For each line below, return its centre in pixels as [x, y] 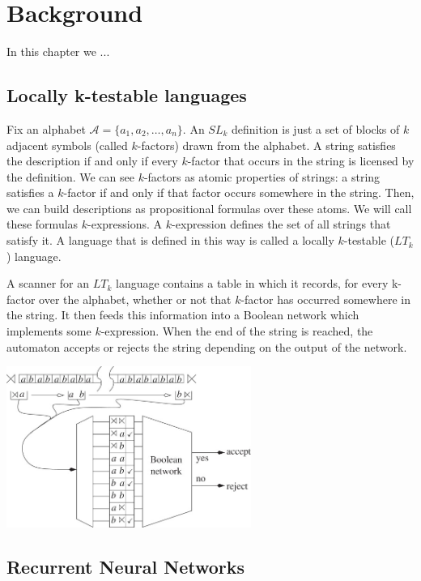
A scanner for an [48, 283]
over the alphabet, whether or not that [135, 299]
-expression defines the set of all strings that [281, 224]
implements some [49, 331]
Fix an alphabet [46, 128]
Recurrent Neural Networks [126, 567]
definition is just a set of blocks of [316, 128]
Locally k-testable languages [127, 95]
